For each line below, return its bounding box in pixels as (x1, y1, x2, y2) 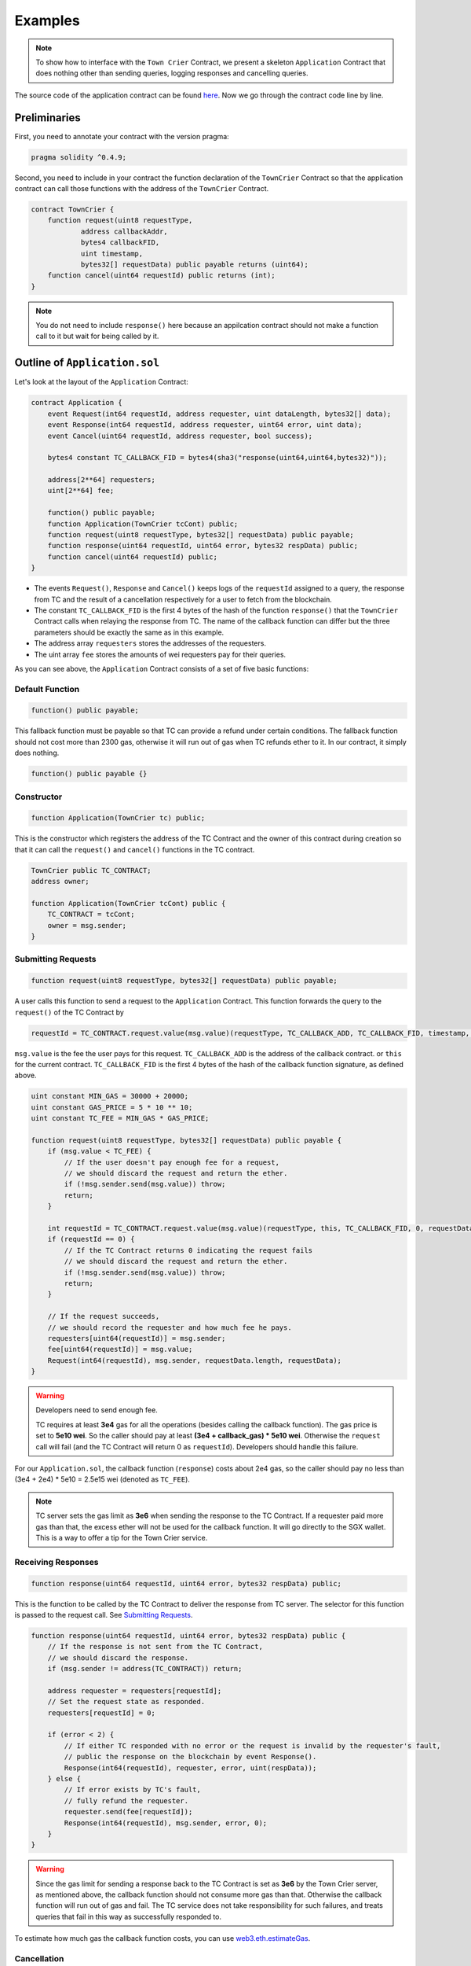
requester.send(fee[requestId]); (64, 1807, 193, 1817)
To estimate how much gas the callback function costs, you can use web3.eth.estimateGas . (14, 1934, 311, 1943)
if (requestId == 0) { (47, 1235, 135, 1244)
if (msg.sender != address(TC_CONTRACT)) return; (47, 1664, 243, 1673)
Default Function (14, 683, 80, 694)
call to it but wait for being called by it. (35, 331, 159, 341)
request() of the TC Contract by (14, 1007, 125, 1017)
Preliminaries (14, 111, 82, 124)
